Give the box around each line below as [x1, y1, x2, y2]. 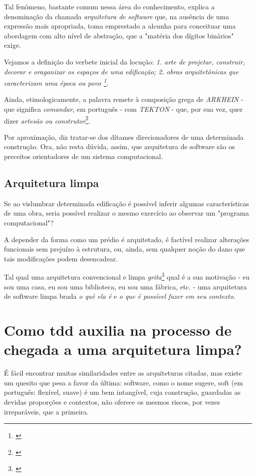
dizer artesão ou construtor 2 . [4, 114, 91, 126]
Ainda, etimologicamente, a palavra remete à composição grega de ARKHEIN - [4, 94, 244, 104]
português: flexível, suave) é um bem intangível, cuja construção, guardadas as [4, 387, 241, 397]
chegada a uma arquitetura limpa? [4, 339, 242, 359]
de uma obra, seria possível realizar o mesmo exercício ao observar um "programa [4, 208, 249, 218]
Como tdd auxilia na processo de [4, 320, 232, 340]
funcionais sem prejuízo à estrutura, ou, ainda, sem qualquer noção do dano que [4, 244, 245, 254]
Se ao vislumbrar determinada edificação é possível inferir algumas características [4, 198, 249, 208]
